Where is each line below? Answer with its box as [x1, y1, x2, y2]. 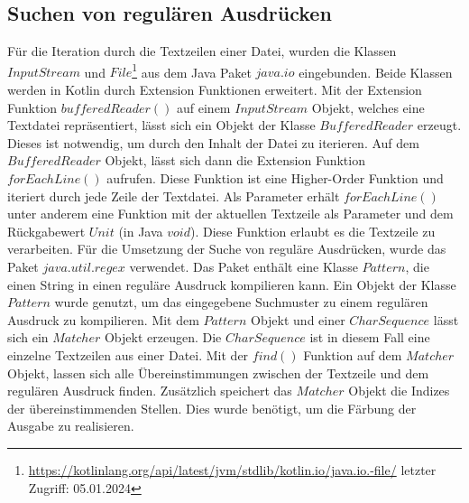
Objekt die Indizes [348, 381, 450, 400]
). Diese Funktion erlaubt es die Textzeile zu [189, 221, 436, 240]
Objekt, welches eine [311, 98, 425, 116]
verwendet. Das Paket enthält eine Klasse [129, 256, 358, 275]
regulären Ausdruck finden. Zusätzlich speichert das [7, 381, 292, 400]
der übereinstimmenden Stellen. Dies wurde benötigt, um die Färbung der [7, 398, 417, 417]
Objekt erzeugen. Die [104, 328, 222, 347]
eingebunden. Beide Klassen [299, 62, 453, 81]
